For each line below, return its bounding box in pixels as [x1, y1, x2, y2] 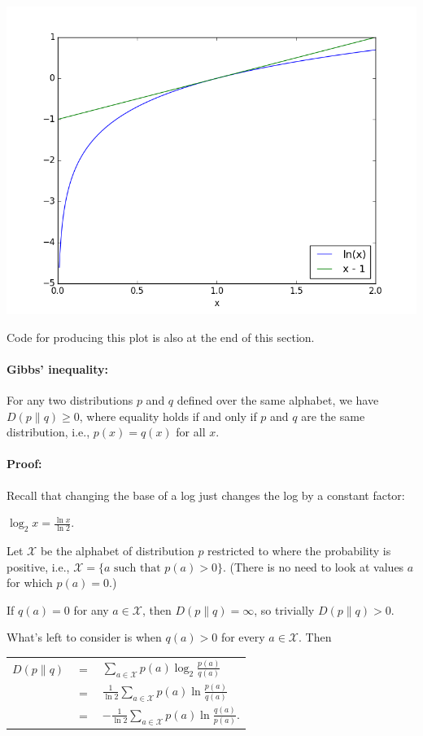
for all [176, 423, 206, 440]
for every [220, 629, 265, 646]
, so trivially [254, 601, 315, 618]
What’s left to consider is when [7, 629, 162, 646]
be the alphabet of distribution [40, 541, 194, 559]
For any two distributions [7, 391, 133, 408]
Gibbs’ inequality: [7, 360, 108, 377]
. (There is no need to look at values [222, 558, 404, 575]
